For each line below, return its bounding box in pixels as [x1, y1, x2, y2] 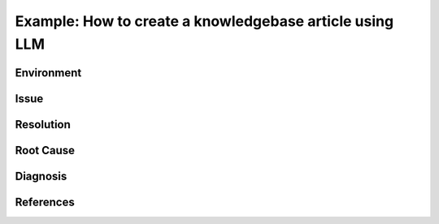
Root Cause [15, 143, 76, 157]
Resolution [15, 118, 71, 131]
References [15, 195, 75, 209]
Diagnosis [15, 169, 67, 183]
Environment [15, 66, 82, 80]
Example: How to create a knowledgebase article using [15, 12, 394, 30]
